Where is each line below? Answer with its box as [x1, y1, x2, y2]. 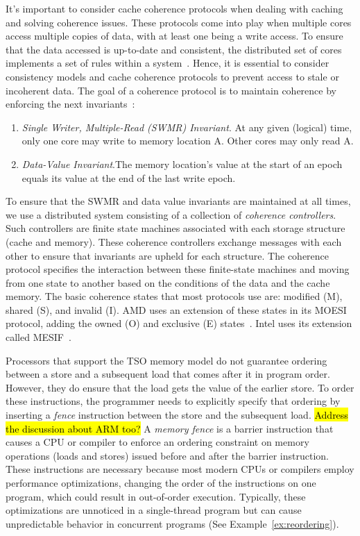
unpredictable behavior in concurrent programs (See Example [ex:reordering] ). [6, 516, 339, 530]
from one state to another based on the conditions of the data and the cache [6, 275, 330, 290]
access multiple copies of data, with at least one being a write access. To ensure [6, 28, 343, 43]
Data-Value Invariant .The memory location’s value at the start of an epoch [22, 156, 343, 171]
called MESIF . [6, 330, 71, 344]
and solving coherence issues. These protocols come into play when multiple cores [6, 15, 352, 29]
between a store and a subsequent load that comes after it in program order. [6, 367, 330, 381]
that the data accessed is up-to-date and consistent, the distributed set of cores [6, 42, 342, 56]
